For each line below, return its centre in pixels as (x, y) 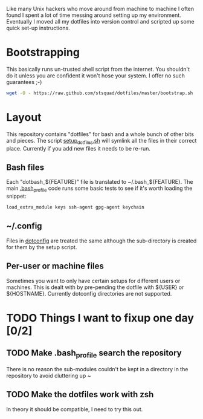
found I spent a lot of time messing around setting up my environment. (94, 15)
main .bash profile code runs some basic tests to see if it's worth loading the (99, 189)
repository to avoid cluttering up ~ (49, 375)
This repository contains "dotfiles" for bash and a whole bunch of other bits (100, 134)
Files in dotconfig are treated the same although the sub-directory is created (101, 241)
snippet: (16, 197)
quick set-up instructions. (38, 28)
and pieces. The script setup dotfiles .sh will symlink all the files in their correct (101, 141)
